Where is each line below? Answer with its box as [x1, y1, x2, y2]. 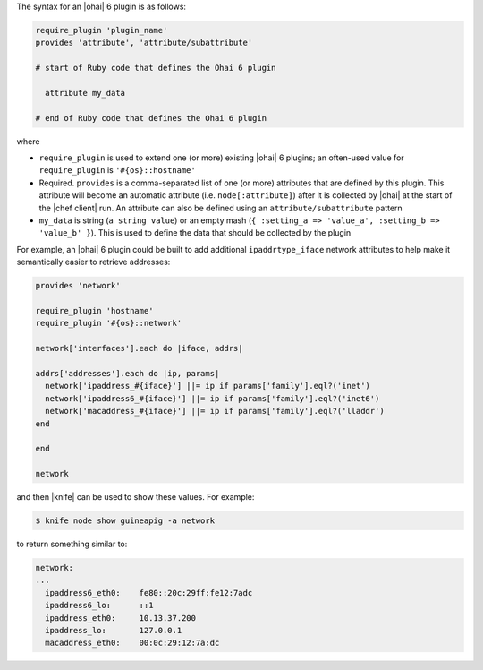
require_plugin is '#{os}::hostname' [38, 165, 196, 176]
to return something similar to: [16, 538, 128, 550]
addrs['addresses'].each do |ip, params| [35, 368, 220, 378]
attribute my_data [45, 88, 125, 98]
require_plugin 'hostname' [35, 305, 154, 315]
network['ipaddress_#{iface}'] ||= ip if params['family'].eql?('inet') [45, 381, 371, 391]
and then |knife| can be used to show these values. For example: [16, 492, 255, 502]
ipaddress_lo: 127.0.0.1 [45, 625, 182, 635]
